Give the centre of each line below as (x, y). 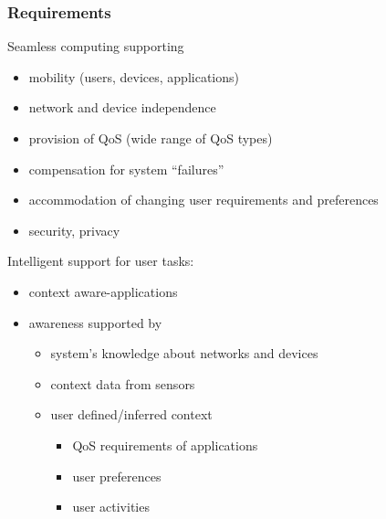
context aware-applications (103, 291)
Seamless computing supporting (96, 46)
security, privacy (74, 230)
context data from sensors (123, 383)
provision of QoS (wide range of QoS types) (151, 138)
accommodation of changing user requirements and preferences (203, 200)
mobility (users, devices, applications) (134, 76)
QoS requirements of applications (165, 445)
